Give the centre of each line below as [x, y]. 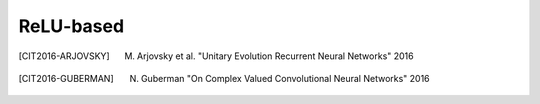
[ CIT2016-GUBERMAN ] [66, 78]
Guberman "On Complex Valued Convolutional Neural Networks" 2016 [285, 78]
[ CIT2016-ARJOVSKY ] [64, 56]
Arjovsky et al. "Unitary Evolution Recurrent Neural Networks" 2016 [275, 56]
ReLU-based [71, 26]
